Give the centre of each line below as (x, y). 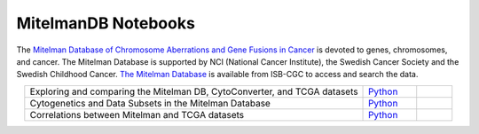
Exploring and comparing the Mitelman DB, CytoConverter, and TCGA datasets (194, 91)
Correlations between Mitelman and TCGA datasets (137, 114)
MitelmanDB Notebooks (106, 23)
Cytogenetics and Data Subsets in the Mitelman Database (150, 103)
